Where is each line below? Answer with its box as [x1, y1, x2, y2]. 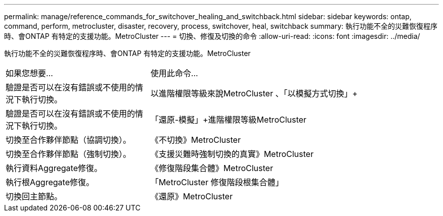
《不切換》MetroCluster [150, 135, 241, 145]
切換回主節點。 [6, 191, 63, 201]
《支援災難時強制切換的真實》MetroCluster [150, 149, 314, 159]
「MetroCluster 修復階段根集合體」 [150, 177, 284, 187]
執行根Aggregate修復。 [6, 177, 94, 187]
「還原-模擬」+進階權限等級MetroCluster [150, 115, 306, 125]
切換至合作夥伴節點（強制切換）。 [6, 149, 131, 159]
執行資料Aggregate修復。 [6, 163, 102, 173]
